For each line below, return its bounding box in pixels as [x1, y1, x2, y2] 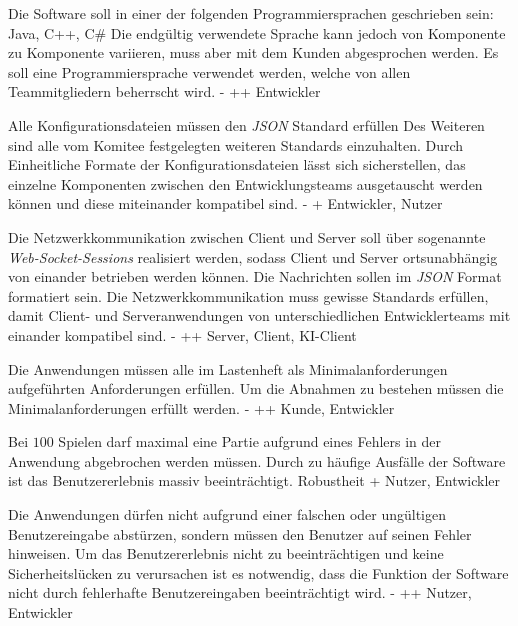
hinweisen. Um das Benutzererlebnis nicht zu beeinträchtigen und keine [8, 543, 444, 564]
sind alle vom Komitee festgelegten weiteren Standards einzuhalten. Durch [8, 134, 464, 155]
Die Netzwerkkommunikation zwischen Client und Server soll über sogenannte [8, 226, 486, 247]
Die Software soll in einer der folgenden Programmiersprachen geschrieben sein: [8, 3, 494, 23]
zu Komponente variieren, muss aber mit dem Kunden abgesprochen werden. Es [8, 42, 499, 63]
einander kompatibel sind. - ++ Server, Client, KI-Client [8, 324, 357, 345]
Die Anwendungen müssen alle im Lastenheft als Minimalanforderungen [8, 358, 448, 379]
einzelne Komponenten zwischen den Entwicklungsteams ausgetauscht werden [8, 173, 483, 194]
